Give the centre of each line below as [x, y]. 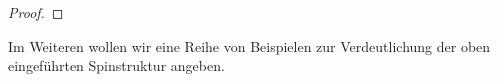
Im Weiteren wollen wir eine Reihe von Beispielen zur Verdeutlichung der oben [249, 45]
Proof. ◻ [36, 12]
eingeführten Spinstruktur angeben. [116, 65]
